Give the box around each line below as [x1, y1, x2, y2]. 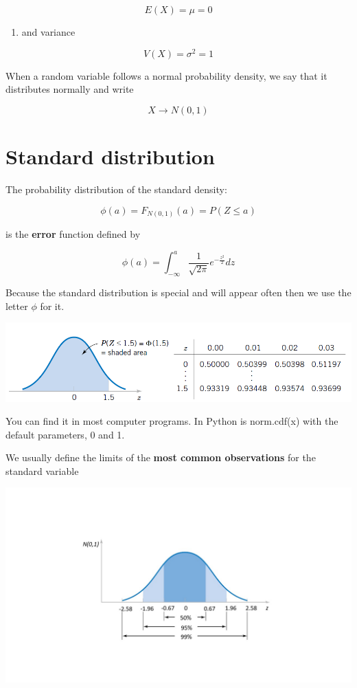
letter [5, 298, 28, 313]
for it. [40, 298, 65, 313]
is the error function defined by [5, 227, 141, 241]
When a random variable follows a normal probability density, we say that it [5, 68, 327, 82]
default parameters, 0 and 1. [5, 427, 125, 441]
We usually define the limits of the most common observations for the [5, 450, 316, 465]
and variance [21, 25, 76, 38]
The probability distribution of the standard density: [5, 181, 227, 196]
